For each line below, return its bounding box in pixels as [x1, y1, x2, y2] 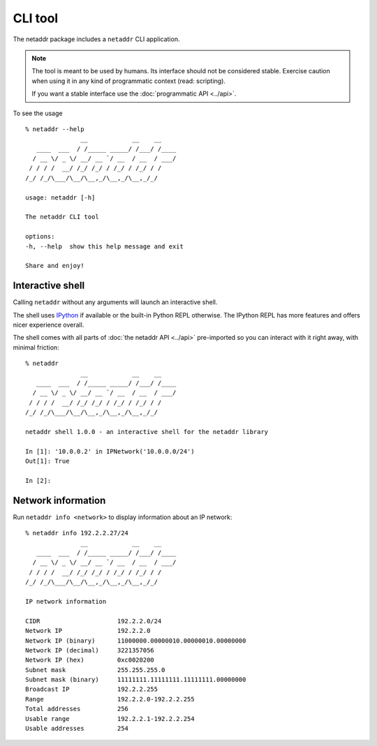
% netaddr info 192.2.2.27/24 [25, 529, 129, 537]
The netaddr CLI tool [25, 213, 99, 221]
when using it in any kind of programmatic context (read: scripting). [31, 77, 226, 85]
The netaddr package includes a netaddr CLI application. [13, 35, 180, 43]
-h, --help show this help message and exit [25, 242, 184, 251]
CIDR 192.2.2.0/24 [25, 617, 162, 625]
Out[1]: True [25, 457, 70, 465]
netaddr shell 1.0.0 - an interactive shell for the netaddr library [25, 428, 269, 435]
